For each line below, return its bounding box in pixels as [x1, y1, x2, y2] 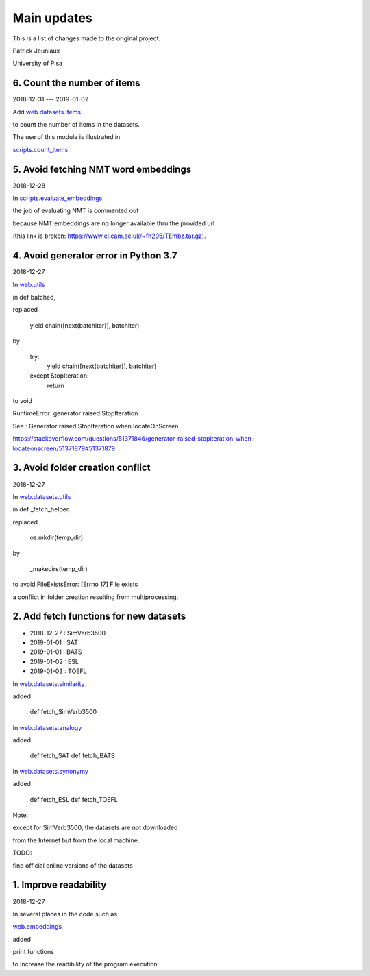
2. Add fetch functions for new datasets [12, 611, 186, 622]
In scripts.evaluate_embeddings [12, 194, 103, 202]
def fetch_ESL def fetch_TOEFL [29, 795, 118, 803]
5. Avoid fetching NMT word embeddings [12, 163, 192, 175]
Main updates [12, 10, 92, 25]
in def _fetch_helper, [12, 505, 71, 513]
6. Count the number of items [12, 77, 140, 89]
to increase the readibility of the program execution [12, 960, 158, 968]
